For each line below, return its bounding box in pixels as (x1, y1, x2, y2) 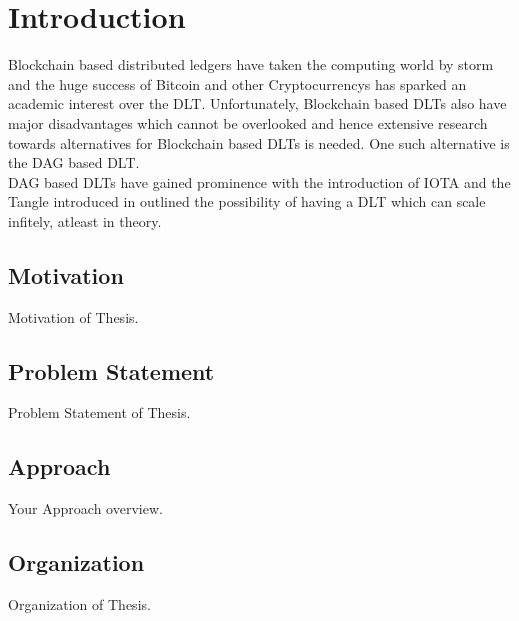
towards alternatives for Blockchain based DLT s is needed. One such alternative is (8, 132, 510, 153)
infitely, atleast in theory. (8, 210, 162, 231)
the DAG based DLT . (8, 152, 140, 173)
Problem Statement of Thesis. (8, 402, 191, 423)
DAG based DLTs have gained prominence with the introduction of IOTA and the (8, 171, 511, 192)
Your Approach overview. (8, 498, 163, 519)
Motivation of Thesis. (8, 306, 139, 327)
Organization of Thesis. (8, 594, 151, 615)
